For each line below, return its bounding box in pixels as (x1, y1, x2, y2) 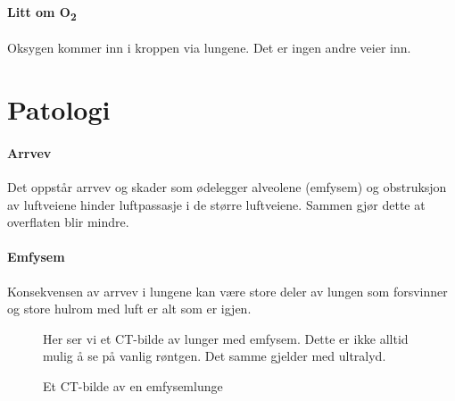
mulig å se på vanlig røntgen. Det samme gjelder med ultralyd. (43, 347, 386, 365)
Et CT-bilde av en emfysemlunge (43, 377, 223, 396)
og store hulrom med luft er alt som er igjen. (7, 299, 252, 318)
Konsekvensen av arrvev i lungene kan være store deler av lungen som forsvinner (7, 281, 448, 300)
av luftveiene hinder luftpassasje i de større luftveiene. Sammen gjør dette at (7, 195, 426, 213)
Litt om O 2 (7, 2, 77, 23)
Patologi (7, 91, 111, 128)
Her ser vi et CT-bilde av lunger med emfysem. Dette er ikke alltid (43, 329, 409, 347)
